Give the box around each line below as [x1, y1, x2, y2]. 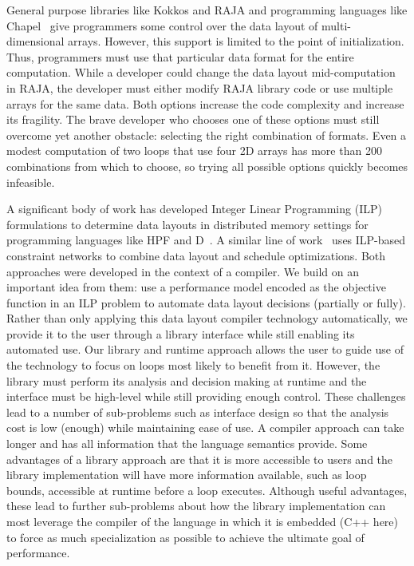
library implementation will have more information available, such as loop [6, 466, 367, 483]
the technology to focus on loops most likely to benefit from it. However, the [6, 357, 380, 374]
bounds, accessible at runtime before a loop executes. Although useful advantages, [6, 481, 408, 498]
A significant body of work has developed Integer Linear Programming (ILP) [6, 200, 382, 217]
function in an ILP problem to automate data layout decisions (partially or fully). [6, 294, 406, 311]
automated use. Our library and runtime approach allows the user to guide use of [6, 341, 404, 358]
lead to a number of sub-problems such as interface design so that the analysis [6, 403, 389, 420]
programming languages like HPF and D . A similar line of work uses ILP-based [6, 232, 406, 248]
